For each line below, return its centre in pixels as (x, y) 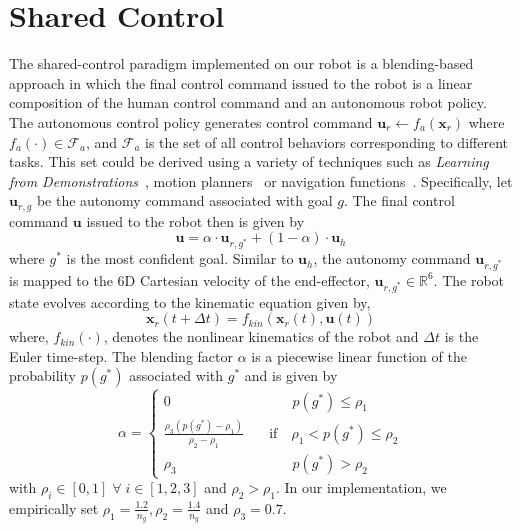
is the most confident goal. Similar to (180, 258)
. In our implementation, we (361, 487)
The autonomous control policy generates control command (191, 121)
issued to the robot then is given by (195, 220)
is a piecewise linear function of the (359, 355)
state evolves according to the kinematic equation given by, (190, 301)
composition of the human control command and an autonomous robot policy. (248, 102)
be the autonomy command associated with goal (184, 200)
